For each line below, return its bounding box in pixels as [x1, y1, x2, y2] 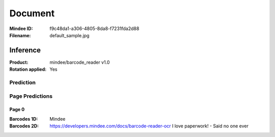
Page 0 [9, 106, 25, 113]
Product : [9, 59, 29, 65]
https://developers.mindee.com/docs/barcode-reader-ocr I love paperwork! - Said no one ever [49, 123, 249, 129]
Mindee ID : [9, 25, 33, 32]
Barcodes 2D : [9, 123, 39, 129]
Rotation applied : [9, 66, 47, 72]
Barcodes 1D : [9, 116, 38, 122]
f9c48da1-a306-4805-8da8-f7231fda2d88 [49, 25, 140, 32]
